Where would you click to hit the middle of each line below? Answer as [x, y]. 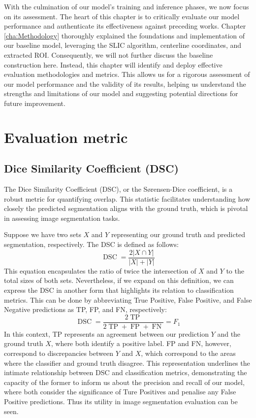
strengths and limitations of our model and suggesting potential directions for [121, 93]
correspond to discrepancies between [59, 353]
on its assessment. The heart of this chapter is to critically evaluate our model [122, 16]
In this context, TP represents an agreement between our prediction [106, 333]
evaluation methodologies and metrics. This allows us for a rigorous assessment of [127, 74]
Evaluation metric [66, 137]
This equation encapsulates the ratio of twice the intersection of [100, 270]
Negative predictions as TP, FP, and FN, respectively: [85, 309]
